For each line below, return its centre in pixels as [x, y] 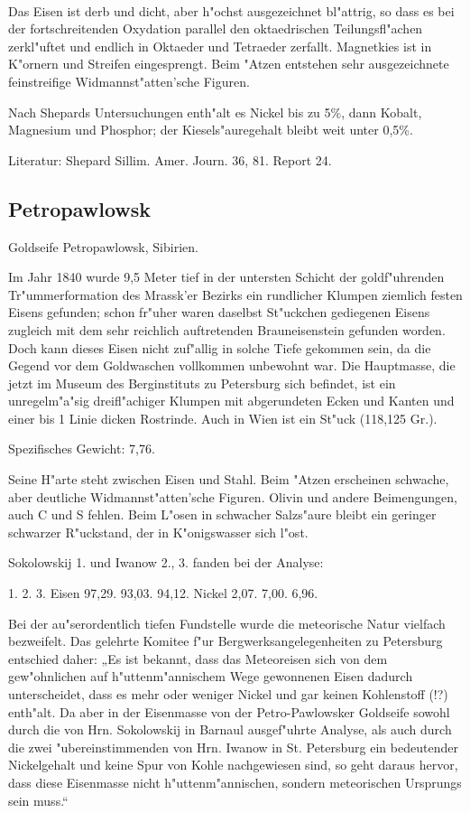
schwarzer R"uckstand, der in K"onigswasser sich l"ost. [158, 532]
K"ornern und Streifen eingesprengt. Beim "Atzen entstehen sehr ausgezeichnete [229, 64]
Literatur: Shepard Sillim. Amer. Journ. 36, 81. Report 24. [170, 159]
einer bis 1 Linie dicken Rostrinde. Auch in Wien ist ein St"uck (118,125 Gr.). [223, 418]
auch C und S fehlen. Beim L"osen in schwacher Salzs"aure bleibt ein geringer [222, 514]
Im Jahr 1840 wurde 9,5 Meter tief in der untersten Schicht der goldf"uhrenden [226, 277]
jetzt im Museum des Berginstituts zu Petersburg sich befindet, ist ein [202, 383]
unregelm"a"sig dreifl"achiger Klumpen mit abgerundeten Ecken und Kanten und [231, 401]
